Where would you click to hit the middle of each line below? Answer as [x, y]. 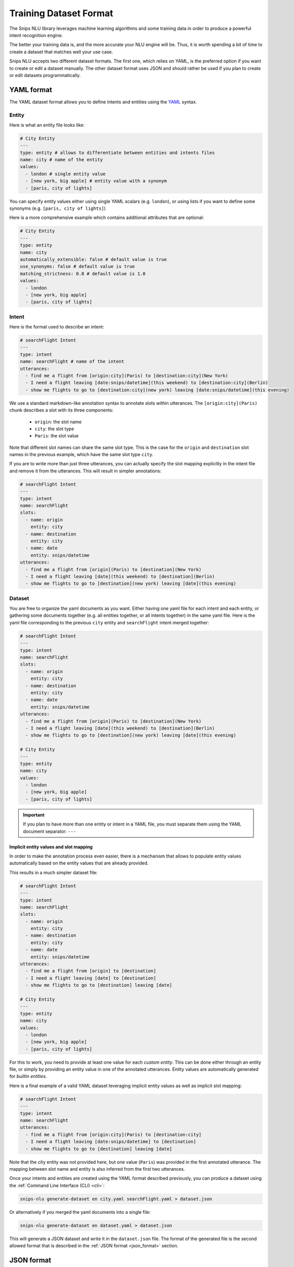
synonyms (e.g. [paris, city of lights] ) [58, 208]
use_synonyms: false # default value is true [77, 267]
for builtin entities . [28, 1076]
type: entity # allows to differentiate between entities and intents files [117, 153]
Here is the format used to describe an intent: [57, 327]
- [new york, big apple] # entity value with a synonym [96, 181]
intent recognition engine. [36, 35]
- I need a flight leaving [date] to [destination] [91, 978]
